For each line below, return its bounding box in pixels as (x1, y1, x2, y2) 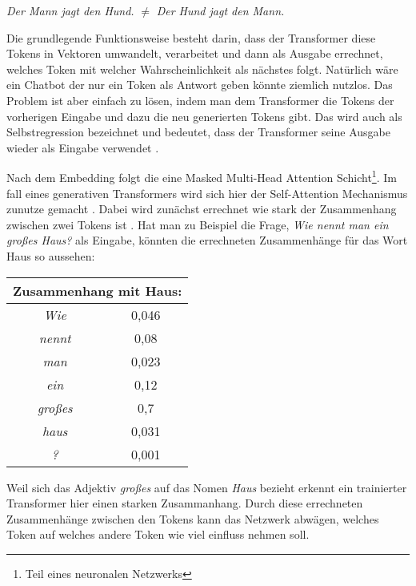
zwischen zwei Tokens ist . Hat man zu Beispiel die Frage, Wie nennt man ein (6, 216, 389, 232)
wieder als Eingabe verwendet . (6, 139, 159, 156)
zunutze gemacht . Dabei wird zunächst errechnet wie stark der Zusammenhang (6, 200, 397, 217)
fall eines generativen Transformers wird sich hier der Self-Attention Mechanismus (6, 184, 408, 201)
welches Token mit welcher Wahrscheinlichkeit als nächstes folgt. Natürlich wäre (6, 60, 398, 77)
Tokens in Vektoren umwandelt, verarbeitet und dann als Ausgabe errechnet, (6, 45, 383, 62)
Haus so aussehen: (6, 247, 95, 264)
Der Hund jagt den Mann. (156, 2, 285, 18)
